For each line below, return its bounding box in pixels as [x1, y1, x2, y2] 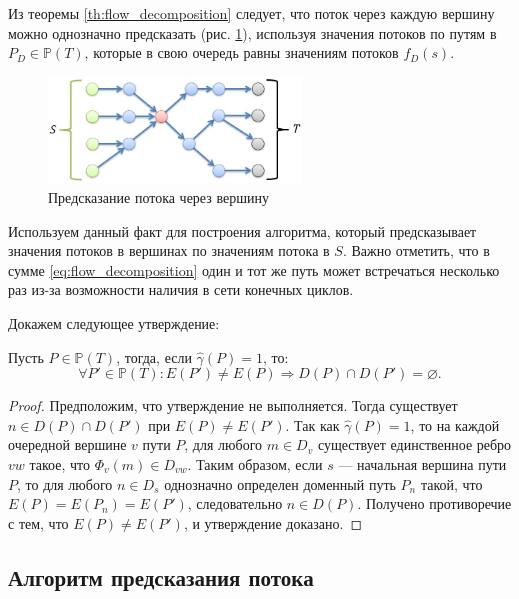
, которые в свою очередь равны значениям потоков [84, 42, 399, 63]
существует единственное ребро [317, 434, 512, 455]
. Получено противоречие [357, 493, 512, 514]
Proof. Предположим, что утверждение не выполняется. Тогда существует [8, 395, 458, 416]
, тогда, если [116, 346, 192, 367]
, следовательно [187, 493, 283, 514]
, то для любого [17, 473, 113, 494]
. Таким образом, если [187, 453, 323, 474]
